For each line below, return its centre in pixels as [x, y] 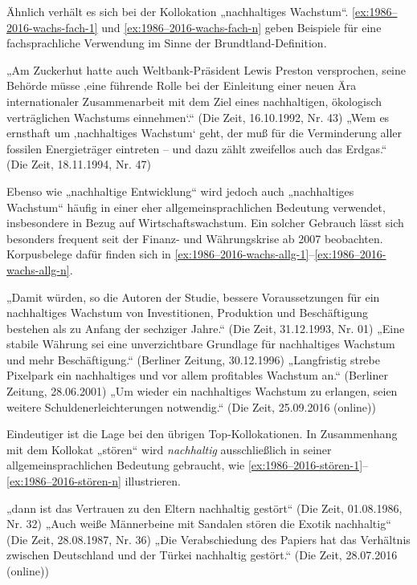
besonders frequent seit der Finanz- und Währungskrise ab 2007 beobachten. [195, 238]
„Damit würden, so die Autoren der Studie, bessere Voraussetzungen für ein [193, 297]
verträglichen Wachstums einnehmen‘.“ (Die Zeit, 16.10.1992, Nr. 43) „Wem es [198, 117]
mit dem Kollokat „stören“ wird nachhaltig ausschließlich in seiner [169, 449]
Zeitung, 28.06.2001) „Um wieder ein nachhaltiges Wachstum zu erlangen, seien [202, 391]
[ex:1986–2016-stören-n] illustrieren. [94, 481]
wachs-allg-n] [38, 269]
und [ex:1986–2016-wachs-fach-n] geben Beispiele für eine [241, 27]
